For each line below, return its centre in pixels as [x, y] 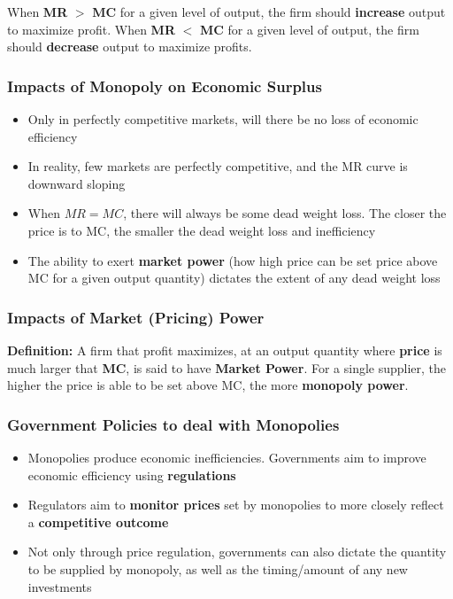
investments [60, 586]
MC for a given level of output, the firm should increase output [269, 12]
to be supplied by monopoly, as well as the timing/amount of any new [218, 568]
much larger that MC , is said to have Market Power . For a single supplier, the [227, 367]
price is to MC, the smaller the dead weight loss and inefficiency [202, 230]
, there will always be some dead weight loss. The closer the [285, 213]
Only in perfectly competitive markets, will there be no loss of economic [223, 119]
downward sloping [77, 183]
